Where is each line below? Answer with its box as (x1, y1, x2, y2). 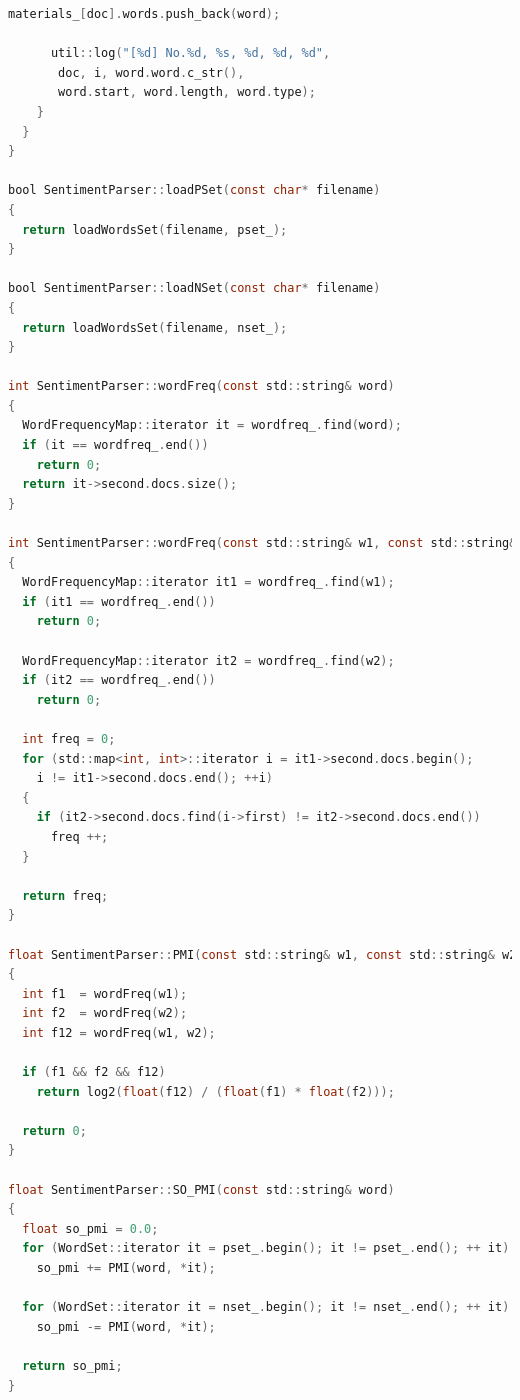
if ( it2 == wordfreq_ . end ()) (22, 673, 216, 688)
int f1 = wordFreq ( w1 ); (22, 986, 188, 1001)
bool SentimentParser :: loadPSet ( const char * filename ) (8, 183, 381, 198)
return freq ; (22, 888, 109, 903)
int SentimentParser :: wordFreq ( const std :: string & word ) (8, 379, 395, 394)
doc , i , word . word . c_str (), (58, 65, 245, 80)
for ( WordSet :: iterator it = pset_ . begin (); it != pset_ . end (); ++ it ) (22, 1241, 510, 1256)
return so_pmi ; (22, 1358, 123, 1373)
